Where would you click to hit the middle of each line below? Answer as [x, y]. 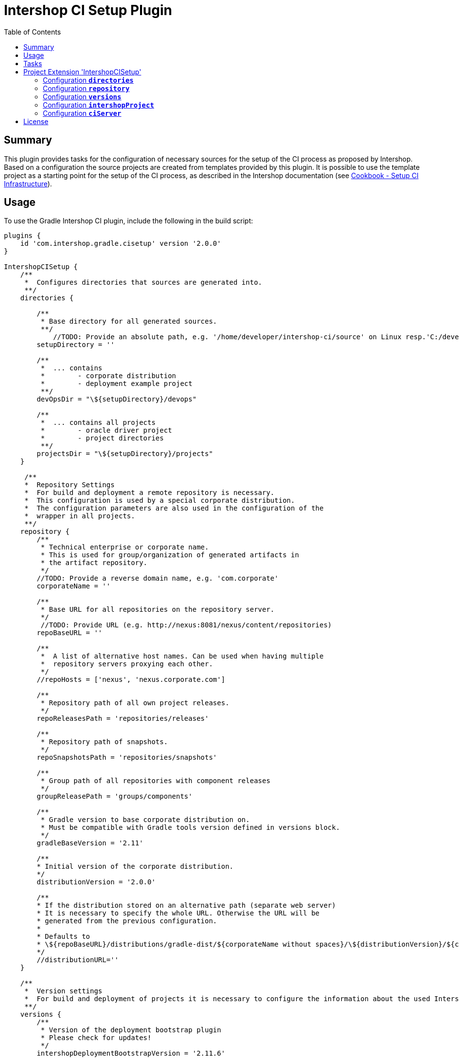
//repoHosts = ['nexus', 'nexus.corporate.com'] [131, 680]
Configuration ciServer [82, 113]
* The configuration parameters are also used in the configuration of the [174, 508]
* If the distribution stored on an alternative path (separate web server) [186, 906]
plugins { [22, 236]
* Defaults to [63, 937]
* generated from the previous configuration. [127, 921]
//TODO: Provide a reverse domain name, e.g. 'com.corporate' [158, 578]
